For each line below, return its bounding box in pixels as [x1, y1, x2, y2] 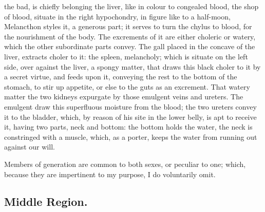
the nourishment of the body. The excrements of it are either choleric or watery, [4, 31, 256, 41]
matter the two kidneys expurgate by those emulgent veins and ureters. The [4, 91, 243, 102]
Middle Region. [4, 194, 88, 209]
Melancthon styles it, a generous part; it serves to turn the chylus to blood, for [4, 21, 252, 32]
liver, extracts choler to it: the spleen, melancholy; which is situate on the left [4, 51, 248, 61]
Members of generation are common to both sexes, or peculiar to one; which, [4, 158, 246, 169]
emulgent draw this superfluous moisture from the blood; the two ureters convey [4, 101, 257, 112]
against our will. [4, 141, 55, 152]
